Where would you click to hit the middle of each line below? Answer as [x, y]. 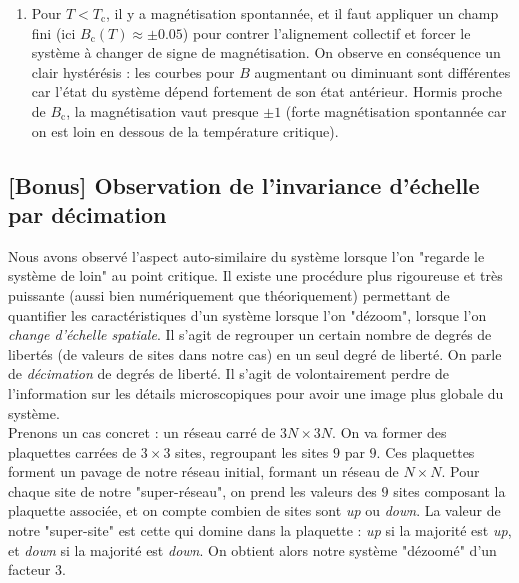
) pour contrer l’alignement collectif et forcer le [326, 32]
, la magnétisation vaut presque [162, 110]
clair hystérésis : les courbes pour [133, 71]
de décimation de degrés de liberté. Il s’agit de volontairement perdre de [229, 373]
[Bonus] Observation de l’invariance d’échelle [244, 184]
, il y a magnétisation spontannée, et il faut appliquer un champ [302, 13]
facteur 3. [37, 569]
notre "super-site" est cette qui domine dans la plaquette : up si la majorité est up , [260, 530]
